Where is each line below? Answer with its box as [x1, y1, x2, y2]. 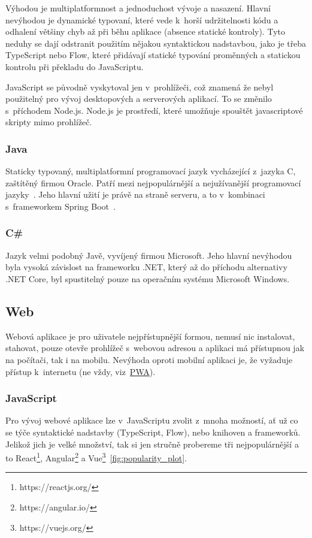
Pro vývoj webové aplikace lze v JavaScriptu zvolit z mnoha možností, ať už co [5, 414, 298, 427]
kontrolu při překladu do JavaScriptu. [5, 60, 144, 72]
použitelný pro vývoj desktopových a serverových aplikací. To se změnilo [5, 92, 272, 105]
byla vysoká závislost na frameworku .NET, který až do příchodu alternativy [5, 261, 287, 273]
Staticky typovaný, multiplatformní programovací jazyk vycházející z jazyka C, [5, 165, 296, 177]
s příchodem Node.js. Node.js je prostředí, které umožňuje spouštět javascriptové [5, 104, 303, 116]
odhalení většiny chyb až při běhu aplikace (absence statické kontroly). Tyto [5, 25, 285, 38]
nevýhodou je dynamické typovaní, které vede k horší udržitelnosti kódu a [5, 13, 278, 26]
